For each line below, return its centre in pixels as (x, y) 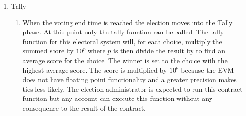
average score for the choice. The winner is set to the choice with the (125, 60)
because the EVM (208, 70)
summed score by (48, 51)
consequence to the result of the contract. (84, 108)
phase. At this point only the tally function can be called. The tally (123, 32)
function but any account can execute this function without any (118, 98)
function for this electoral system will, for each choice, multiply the (122, 41)
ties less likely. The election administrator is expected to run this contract (132, 89)
